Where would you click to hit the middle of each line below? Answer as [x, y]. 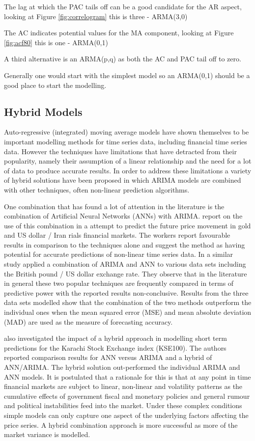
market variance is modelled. [47, 434]
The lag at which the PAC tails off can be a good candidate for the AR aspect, [123, 6]
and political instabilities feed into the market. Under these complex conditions [123, 405]
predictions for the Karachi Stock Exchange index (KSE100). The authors [115, 347]
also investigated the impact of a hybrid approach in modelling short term [115, 338]
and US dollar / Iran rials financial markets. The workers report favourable [117, 235]
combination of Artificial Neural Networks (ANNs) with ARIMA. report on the [123, 216]
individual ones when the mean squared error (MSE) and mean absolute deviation [128, 312]
